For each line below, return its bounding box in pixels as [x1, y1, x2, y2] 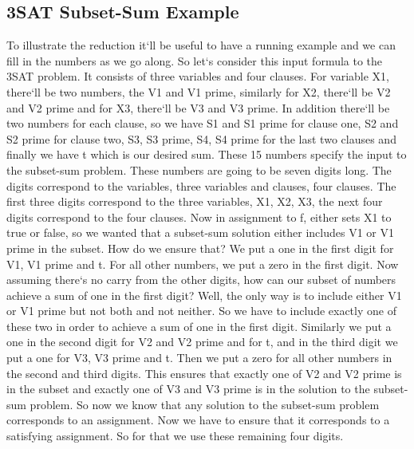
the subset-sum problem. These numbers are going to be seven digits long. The [6, 161, 392, 178]
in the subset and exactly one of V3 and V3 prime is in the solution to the [6, 380, 370, 397]
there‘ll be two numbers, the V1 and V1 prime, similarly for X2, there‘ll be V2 [6, 83, 391, 100]
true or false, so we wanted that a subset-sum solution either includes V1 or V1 [6, 224, 394, 241]
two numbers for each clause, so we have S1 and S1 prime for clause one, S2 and [6, 115, 399, 132]
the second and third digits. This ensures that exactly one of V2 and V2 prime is [6, 364, 402, 381]
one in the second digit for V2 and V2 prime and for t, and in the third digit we [6, 333, 398, 350]
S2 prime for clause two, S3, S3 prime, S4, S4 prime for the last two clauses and [6, 130, 396, 147]
